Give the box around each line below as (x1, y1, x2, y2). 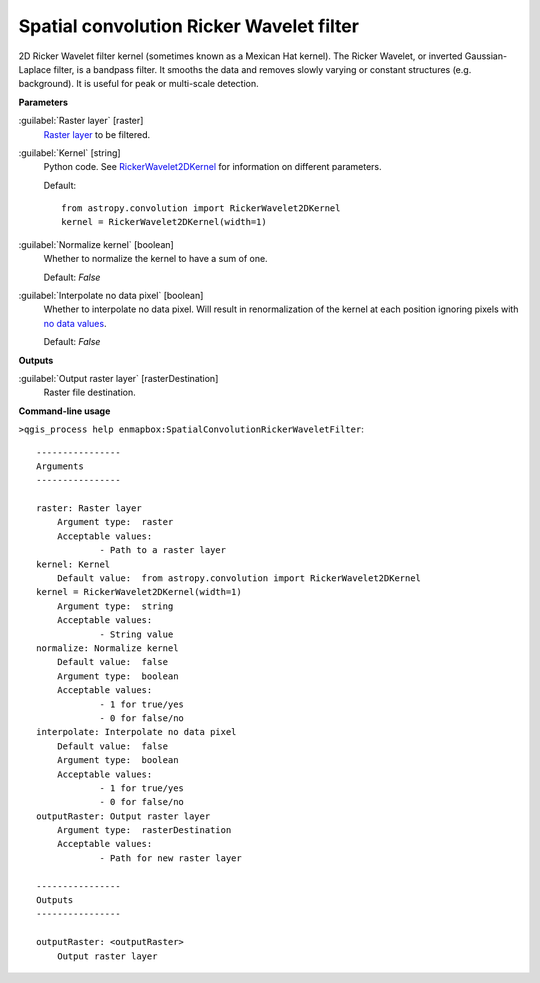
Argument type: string (56, 600, 174, 612)
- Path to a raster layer (99, 545, 227, 556)
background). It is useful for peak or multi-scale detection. (18, 78, 259, 90)
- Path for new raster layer (99, 852, 242, 864)
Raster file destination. (43, 386, 136, 399)
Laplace (18, 63, 52, 75)
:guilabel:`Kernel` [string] (18, 146, 121, 159)
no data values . (43, 317, 107, 329)
